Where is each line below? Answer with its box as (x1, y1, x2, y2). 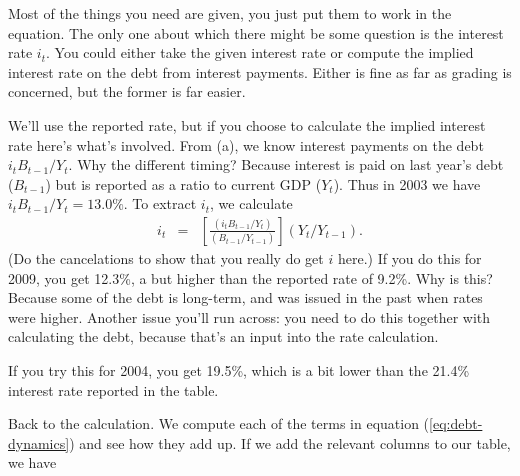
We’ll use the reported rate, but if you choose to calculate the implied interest (8, 114, 486, 135)
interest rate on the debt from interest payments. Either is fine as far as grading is (8, 61, 512, 82)
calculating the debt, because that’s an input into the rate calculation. (8, 326, 439, 347)
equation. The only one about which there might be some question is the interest (8, 22, 504, 43)
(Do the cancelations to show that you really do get (8, 247, 324, 268)
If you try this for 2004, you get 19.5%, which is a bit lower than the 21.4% (8, 359, 470, 380)
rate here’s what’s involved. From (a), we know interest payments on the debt (8, 134, 484, 155)
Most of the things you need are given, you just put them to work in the (8, 3, 452, 23)
